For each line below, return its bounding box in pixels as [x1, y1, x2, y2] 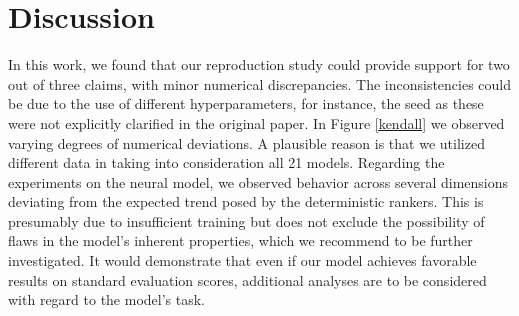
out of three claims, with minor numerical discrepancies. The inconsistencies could [8, 73, 512, 94]
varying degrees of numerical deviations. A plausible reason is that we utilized [8, 132, 485, 153]
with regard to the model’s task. [8, 289, 206, 310]
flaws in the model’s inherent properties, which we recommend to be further [8, 230, 473, 251]
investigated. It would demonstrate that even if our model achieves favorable [8, 250, 477, 271]
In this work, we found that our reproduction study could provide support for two [8, 54, 510, 75]
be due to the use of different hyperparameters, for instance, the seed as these [8, 93, 484, 114]
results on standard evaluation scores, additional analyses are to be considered [8, 269, 487, 290]
